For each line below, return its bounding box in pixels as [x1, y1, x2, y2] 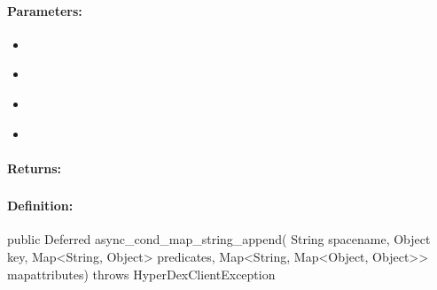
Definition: [7, 196, 74, 215]
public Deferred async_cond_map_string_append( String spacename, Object [7, 230, 431, 248]
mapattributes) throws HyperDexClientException [7, 264, 276, 283]
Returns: [7, 158, 62, 177]
